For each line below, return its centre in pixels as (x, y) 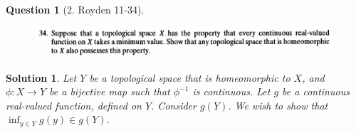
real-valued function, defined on (74, 105)
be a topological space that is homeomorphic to (190, 77)
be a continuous (316, 91)
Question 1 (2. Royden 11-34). (75, 9)
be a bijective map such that (110, 91)
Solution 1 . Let (41, 77)
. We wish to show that (278, 105)
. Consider (174, 105)
